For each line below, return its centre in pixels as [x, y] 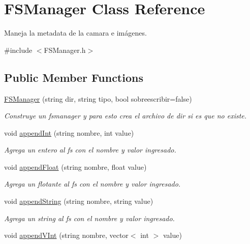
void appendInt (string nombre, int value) [69, 132]
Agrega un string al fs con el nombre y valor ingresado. [89, 218]
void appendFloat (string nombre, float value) [75, 166]
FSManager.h [65, 50]
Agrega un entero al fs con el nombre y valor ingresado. [90, 150]
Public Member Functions [74, 77]
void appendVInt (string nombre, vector [66, 235]
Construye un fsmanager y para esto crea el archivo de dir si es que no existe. [126, 116]
